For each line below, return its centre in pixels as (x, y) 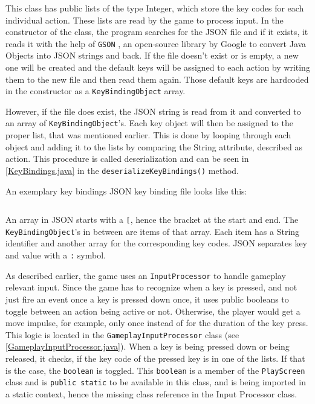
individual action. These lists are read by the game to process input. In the (145, 20)
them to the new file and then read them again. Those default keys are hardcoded (157, 79)
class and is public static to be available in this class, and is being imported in (156, 382)
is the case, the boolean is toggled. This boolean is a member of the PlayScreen (155, 370)
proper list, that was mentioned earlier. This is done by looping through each (148, 135)
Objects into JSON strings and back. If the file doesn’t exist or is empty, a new (152, 55)
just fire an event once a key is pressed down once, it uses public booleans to (147, 299)
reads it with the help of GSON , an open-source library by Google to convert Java (156, 43)
